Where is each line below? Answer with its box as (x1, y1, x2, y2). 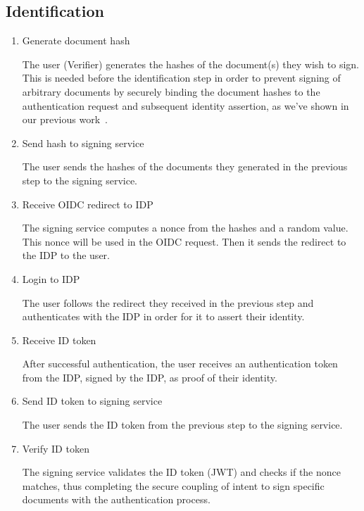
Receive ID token (22, 332, 96, 347)
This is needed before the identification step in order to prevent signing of (22, 70, 341, 85)
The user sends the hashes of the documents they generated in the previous (22, 159, 348, 174)
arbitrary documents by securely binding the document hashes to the (22, 84, 320, 99)
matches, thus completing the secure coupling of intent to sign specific (22, 478, 325, 493)
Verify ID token (22, 441, 89, 455)
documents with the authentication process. (22, 492, 211, 507)
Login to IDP (22, 271, 80, 286)
